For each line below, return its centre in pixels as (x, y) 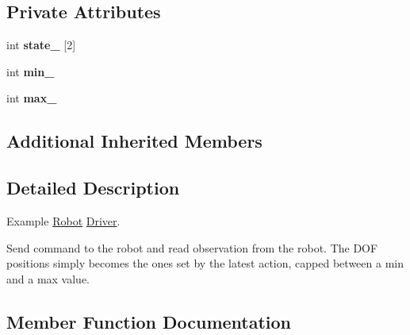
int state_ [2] (41, 45)
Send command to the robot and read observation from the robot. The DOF (192, 247)
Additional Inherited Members (134, 141)
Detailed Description (93, 188)
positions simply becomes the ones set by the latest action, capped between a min (205, 263)
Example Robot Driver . (63, 220)
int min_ (31, 71)
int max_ (32, 98)
